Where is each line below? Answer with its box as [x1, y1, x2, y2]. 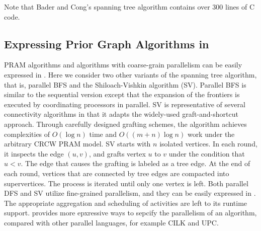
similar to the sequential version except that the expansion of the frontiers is [4, 89, 240, 100]
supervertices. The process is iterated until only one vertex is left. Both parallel [4, 178, 248, 188]
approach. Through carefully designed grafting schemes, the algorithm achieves [4, 118, 247, 129]
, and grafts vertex [89, 148, 146, 159]
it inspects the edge [4, 148, 64, 159]
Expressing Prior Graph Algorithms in [4, 36, 209, 51]
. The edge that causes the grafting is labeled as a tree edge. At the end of [21, 158, 250, 169]
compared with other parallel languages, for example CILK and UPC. [4, 217, 219, 227]
